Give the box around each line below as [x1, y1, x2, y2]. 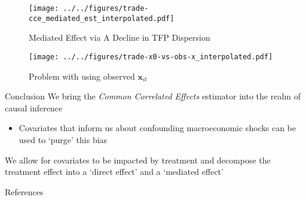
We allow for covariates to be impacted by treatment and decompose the [5, 153, 271, 166]
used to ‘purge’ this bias [19, 133, 108, 146]
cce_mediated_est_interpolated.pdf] [29, 14, 175, 23]
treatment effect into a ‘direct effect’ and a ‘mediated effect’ [5, 165, 224, 178]
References [5, 185, 44, 198]
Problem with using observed [29, 69, 135, 82]
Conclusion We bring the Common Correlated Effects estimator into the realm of [5, 90, 301, 102]
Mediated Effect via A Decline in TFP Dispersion [29, 31, 210, 44]
